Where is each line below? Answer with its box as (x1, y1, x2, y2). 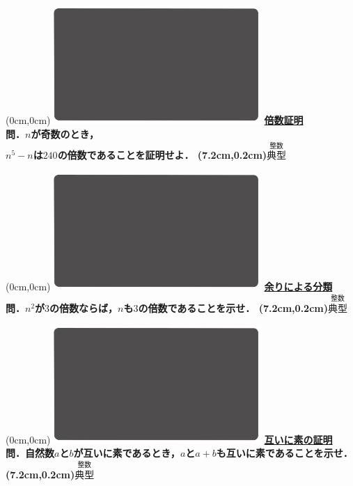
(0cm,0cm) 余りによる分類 (6, 279, 333, 294)
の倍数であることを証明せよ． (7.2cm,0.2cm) (57, 148, 267, 162)
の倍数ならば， (49, 300, 118, 315)
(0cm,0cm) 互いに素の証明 (6, 432, 333, 446)
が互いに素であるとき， (73, 446, 180, 460)
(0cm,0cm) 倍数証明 (6, 113, 304, 127)
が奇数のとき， (31, 126, 99, 141)
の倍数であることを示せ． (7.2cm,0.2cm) (138, 300, 328, 315)
